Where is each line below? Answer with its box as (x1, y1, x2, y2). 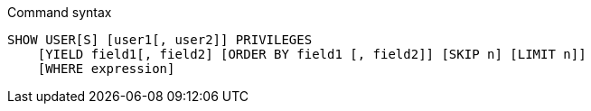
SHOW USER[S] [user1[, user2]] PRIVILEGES (7, 32, 313, 47)
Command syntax (7, 5, 112, 20)
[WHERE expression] (37, 61, 175, 76)
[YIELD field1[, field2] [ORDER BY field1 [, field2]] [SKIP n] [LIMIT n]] (37, 47, 586, 61)
